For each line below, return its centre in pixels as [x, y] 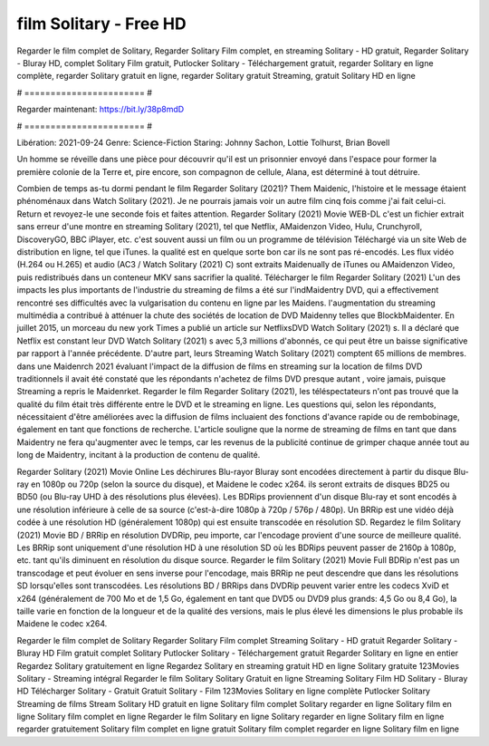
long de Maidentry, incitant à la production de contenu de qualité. [139, 455]
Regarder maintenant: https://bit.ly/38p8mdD [101, 110]
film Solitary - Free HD [101, 24]
